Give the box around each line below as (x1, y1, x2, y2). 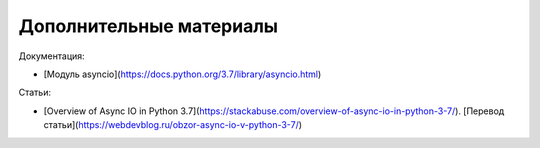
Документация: (18, 50, 85, 62)
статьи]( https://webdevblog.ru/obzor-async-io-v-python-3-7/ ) (43, 119, 303, 131)
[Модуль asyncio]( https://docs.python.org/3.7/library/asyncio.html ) (43, 68, 322, 80)
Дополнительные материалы (18, 15, 279, 37)
